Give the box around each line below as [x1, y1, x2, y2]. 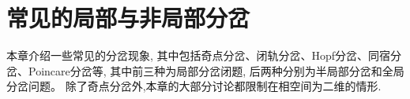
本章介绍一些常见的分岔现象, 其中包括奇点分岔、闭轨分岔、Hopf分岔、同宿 [6, 47, 391, 64]
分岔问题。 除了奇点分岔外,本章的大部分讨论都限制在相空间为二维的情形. [6, 78, 382, 94]
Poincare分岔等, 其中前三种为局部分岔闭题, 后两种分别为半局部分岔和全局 [28, 62, 404, 79]
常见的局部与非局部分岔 [6, 2, 250, 34]
